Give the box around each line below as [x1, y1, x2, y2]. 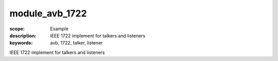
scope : [9, 26, 25, 32]
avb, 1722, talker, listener [50, 40, 103, 46]
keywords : [9, 40, 33, 46]
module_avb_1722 [9, 8, 87, 19]
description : [9, 32, 37, 38]
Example [50, 26, 69, 32]
